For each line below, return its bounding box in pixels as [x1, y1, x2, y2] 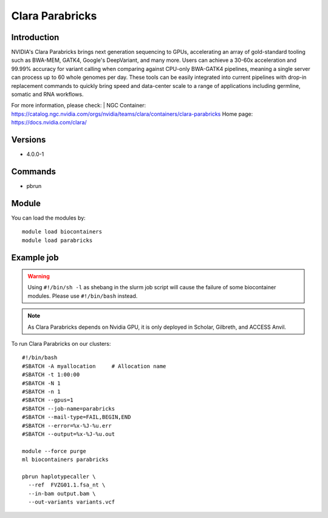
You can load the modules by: [11, 214, 86, 221]
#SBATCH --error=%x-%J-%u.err [22, 422, 112, 429]
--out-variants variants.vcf [28, 499, 115, 506]
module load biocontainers [22, 228, 103, 235]
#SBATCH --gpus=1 [22, 397, 73, 403]
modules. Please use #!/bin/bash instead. [27, 292, 138, 300]
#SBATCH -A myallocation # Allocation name [22, 363, 166, 369]
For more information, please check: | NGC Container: [11, 102, 146, 109]
